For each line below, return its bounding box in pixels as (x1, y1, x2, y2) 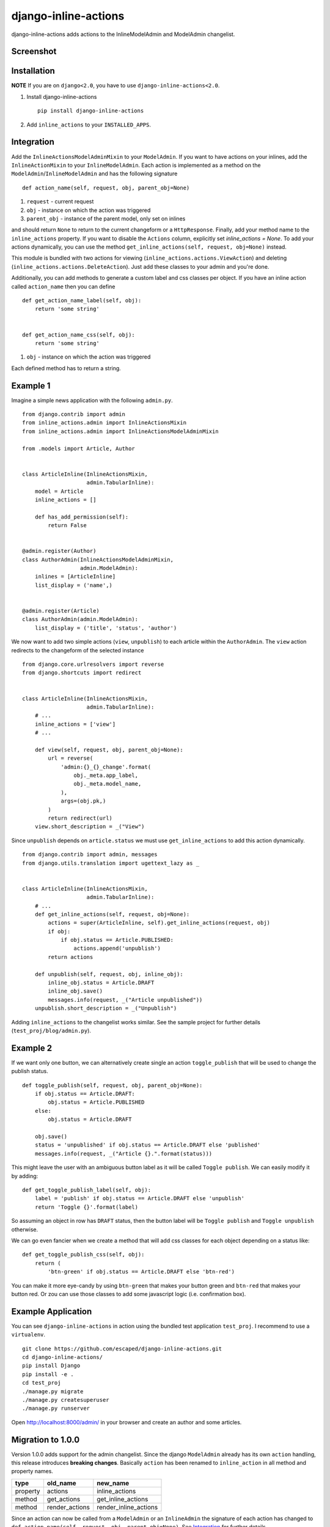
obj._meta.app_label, (73, 772, 139, 779)
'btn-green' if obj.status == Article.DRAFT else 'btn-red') (48, 1268, 235, 1275)
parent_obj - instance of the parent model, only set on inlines (26, 214, 186, 222)
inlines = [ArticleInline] (34, 573, 116, 580)
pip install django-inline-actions (37, 108, 144, 114)
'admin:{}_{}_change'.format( (61, 763, 152, 770)
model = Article (34, 487, 84, 495)
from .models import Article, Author (22, 445, 136, 452)
